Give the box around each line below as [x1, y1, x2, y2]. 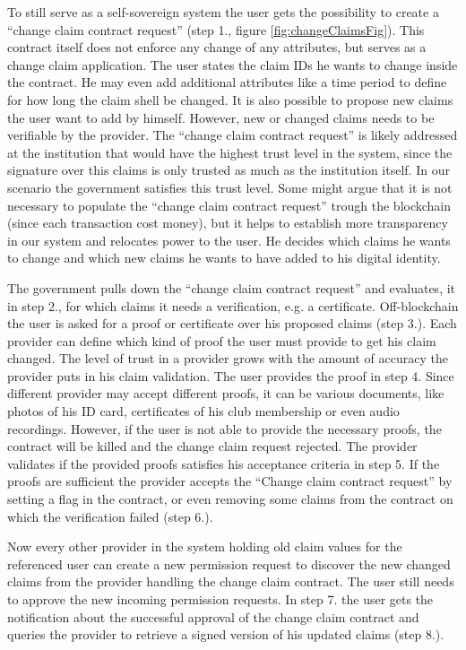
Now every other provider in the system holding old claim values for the [7, 537, 402, 556]
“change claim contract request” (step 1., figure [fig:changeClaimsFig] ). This [7, 20, 425, 39]
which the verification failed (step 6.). [7, 507, 213, 525]
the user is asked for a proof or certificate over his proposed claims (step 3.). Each [7, 314, 457, 333]
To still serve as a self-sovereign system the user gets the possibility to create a [7, 3, 439, 21]
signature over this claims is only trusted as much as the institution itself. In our [7, 160, 450, 179]
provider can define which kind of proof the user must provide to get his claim [7, 331, 436, 350]
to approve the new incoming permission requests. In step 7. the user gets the [7, 590, 434, 608]
